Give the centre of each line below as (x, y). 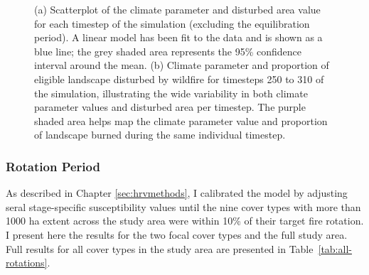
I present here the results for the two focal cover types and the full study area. (177, 234)
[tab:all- (335, 248)
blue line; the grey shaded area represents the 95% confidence (168, 51)
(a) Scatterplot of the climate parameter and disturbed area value (177, 9)
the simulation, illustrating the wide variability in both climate (171, 93)
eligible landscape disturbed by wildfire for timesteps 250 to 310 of (179, 79)
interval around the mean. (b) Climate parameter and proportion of (182, 65)
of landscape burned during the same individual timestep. (160, 135)
